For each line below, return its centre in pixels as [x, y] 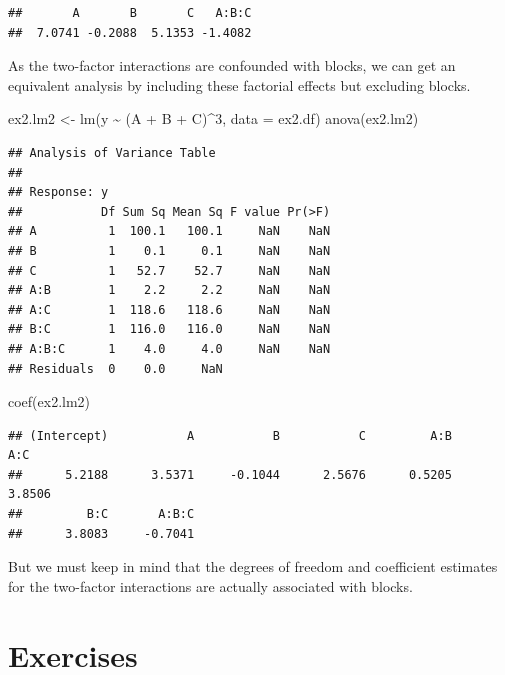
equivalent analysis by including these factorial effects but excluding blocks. [239, 84]
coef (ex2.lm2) [49, 401]
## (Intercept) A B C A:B [230, 435]
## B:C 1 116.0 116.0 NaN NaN [169, 329]
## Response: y [58, 192]
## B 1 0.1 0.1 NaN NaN [169, 250]
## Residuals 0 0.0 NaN [115, 368]
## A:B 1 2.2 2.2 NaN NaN [169, 290]
